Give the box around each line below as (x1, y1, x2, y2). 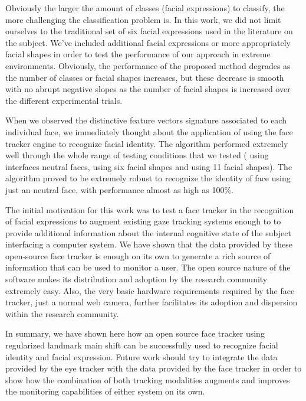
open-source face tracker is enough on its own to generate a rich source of (5, 249, 271, 262)
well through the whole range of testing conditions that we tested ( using (5, 149, 269, 161)
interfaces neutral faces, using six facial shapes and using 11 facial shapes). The (5, 160, 292, 172)
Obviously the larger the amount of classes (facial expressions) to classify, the (5, 2, 285, 14)
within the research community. (5, 307, 119, 320)
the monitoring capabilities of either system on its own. (5, 385, 205, 397)
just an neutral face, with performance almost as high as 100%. (5, 183, 233, 195)
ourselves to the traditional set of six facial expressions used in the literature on (5, 25, 293, 37)
